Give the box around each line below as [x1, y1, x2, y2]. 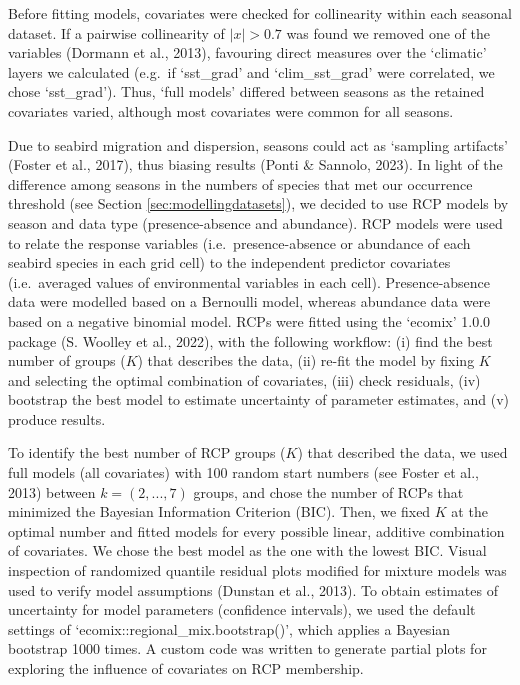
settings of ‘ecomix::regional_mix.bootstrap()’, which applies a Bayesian [8, 618, 451, 639]
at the [451, 501, 488, 522]
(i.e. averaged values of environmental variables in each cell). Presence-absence [8, 271, 491, 292]
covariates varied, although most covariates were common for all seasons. [8, 100, 454, 121]
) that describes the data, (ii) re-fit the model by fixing [137, 350, 475, 371]
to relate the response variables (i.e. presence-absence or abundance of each [8, 232, 471, 253]
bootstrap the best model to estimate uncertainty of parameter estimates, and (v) [8, 389, 510, 410]
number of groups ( [8, 350, 126, 371]
